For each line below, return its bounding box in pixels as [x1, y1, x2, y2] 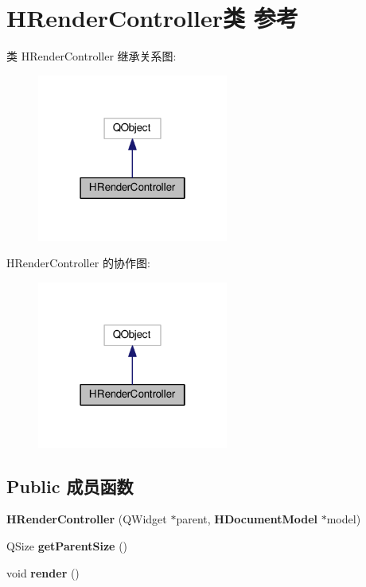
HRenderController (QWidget [6, 511, 167, 527]
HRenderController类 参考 [6, 2, 298, 34]
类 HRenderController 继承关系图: [6, 48, 177, 64]
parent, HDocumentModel [176, 511, 318, 527]
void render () [6, 564, 80, 581]
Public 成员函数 [6, 473, 134, 498]
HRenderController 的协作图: [6, 255, 150, 271]
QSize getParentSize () [6, 538, 128, 554]
